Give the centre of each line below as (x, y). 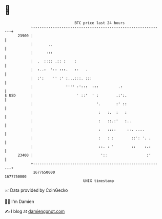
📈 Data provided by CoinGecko (36, 190)
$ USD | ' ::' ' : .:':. (66, 95)
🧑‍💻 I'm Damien (20, 201)
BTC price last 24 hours (100, 23)
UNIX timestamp (99, 181)
